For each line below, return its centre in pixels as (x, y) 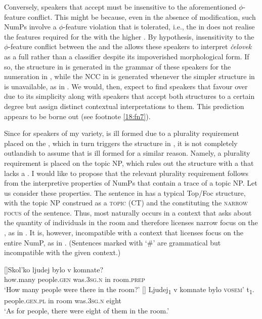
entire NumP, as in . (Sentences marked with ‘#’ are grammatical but (113, 242)
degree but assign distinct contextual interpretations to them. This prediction (124, 106)
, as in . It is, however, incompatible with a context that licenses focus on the (124, 233)
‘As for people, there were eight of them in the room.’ (87, 310)
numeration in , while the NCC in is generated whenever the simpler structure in (129, 76)
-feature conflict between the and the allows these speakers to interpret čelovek (130, 46)
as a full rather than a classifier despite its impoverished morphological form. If (127, 56)
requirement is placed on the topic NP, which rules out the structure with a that (129, 163)
